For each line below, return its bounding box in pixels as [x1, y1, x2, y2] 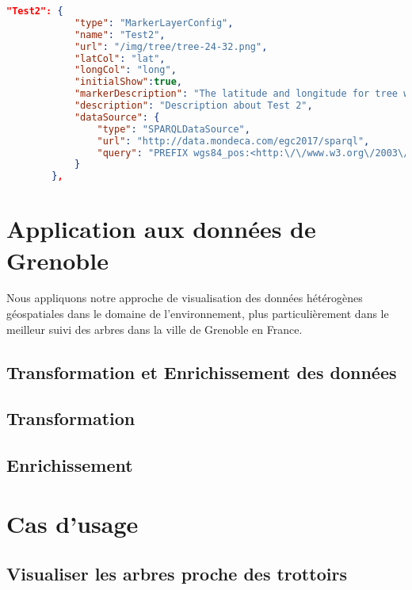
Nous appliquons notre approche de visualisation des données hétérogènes [6, 289, 363, 306]
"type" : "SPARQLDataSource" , [97, 123, 250, 135]
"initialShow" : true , [74, 76, 182, 88]
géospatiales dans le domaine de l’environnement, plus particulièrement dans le [6, 305, 389, 322]
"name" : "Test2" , [74, 29, 166, 40]
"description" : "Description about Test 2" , [74, 100, 313, 111]
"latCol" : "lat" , [74, 52, 166, 64]
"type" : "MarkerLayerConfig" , [74, 17, 234, 29]
